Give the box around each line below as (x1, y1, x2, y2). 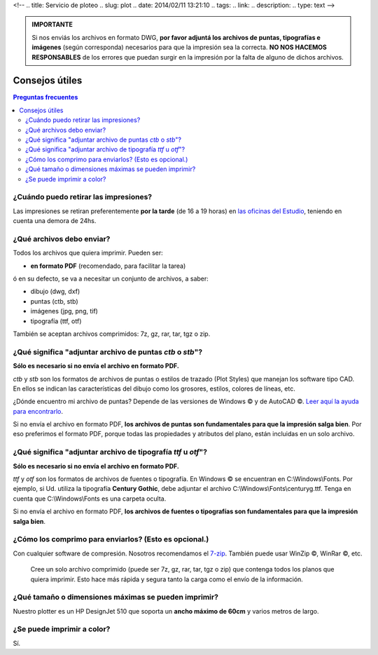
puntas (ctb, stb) (30, 297, 78, 305)
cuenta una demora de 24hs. (13, 217, 97, 225)
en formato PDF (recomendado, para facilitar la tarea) (30, 262, 186, 270)
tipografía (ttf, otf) (30, 316, 82, 325)
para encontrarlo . (13, 407, 63, 415)
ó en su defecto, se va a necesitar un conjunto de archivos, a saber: (13, 274, 209, 283)
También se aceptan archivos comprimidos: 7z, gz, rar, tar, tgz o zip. (13, 330, 211, 338)
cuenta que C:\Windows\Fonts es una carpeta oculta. (13, 494, 167, 503)
